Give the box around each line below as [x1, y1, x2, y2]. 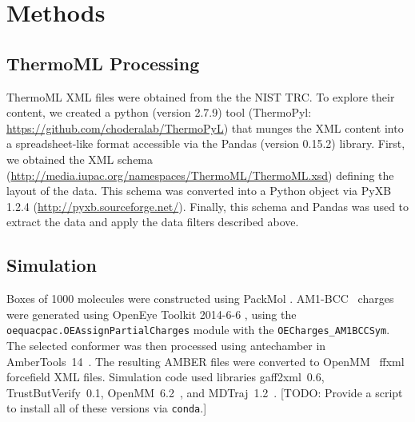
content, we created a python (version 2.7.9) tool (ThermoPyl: [6, 104, 312, 121]
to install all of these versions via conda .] [6, 400, 207, 416]
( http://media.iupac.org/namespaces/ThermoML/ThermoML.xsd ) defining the [6, 166, 394, 183]
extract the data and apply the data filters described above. [6, 213, 299, 230]
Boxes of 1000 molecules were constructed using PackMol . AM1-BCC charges [6, 290, 394, 307]
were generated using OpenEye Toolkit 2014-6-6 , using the [6, 305, 297, 322]
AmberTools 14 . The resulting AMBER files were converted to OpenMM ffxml [6, 352, 405, 369]
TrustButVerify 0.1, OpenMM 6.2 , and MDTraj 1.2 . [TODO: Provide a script [6, 384, 403, 400]
